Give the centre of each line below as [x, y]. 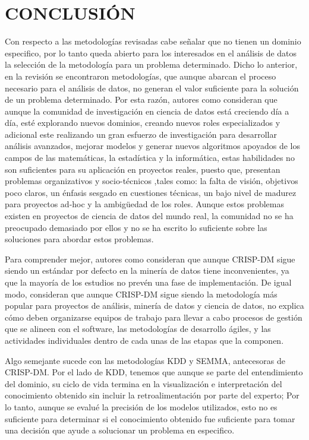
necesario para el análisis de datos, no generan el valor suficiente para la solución [152, 88]
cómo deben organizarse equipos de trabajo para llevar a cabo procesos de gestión [154, 317]
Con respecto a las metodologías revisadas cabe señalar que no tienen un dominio [153, 41]
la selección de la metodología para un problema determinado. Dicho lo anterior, [151, 64]
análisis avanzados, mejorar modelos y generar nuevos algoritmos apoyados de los [152, 146]
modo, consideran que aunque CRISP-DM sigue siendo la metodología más [141, 294]
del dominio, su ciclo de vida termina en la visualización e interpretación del [144, 383]
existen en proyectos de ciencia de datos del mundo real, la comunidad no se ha [149, 216]
